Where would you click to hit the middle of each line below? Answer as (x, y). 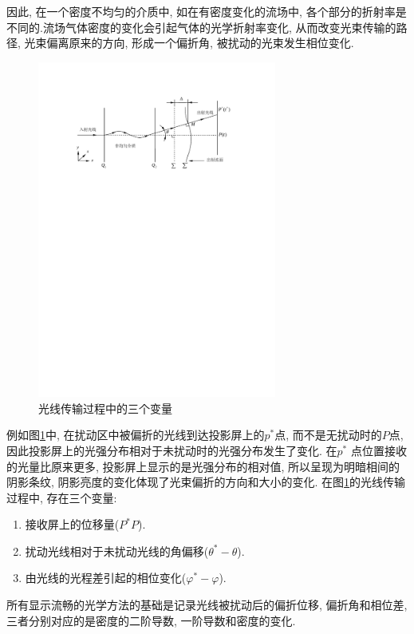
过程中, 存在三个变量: (62, 497)
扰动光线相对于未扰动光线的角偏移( (117, 551)
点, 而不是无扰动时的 (328, 435)
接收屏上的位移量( (72, 524)
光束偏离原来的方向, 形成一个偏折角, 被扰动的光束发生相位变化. (189, 43)
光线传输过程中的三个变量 (105, 408)
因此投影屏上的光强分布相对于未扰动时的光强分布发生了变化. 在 (172, 450)
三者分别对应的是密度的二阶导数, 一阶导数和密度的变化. (151, 620)
